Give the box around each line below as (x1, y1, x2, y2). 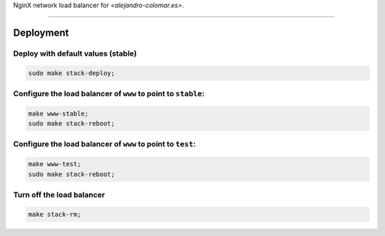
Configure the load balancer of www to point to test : (13, 139, 196, 149)
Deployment (13, 26, 69, 39)
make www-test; (28, 160, 81, 168)
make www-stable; (28, 109, 89, 118)
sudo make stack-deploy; (28, 68, 115, 77)
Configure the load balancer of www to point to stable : (13, 88, 205, 98)
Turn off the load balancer (13, 190, 106, 200)
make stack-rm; (28, 210, 81, 218)
